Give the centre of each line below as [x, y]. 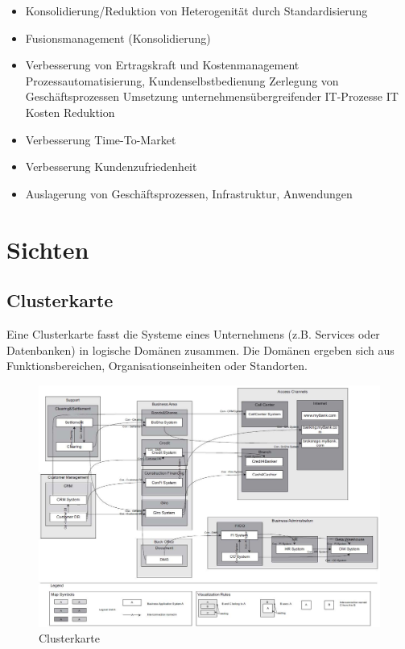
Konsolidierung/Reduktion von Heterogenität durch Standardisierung [196, 10]
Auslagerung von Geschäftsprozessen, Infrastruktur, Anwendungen [189, 193]
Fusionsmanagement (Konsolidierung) [118, 37]
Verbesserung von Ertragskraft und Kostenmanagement [162, 65]
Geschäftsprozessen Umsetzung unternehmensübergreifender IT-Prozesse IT [212, 96]
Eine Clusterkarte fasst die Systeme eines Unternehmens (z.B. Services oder [193, 333]
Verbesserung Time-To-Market [101, 139]
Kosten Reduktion [70, 112]
